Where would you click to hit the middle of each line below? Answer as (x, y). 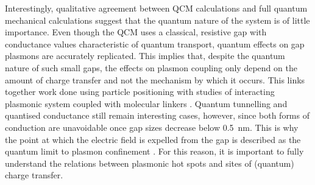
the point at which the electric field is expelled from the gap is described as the (153, 139)
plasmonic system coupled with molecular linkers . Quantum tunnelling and (146, 103)
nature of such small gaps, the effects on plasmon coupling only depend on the (151, 67)
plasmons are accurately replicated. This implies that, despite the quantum (145, 56)
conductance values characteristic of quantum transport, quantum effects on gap (155, 44)
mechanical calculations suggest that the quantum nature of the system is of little (157, 20)
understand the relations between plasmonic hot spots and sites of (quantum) (150, 163)
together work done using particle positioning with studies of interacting (140, 92)
